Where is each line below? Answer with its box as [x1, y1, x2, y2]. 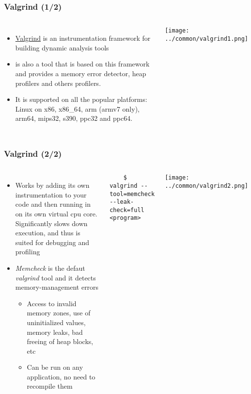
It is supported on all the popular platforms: [15, 94, 147, 104]
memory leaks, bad [27, 327, 83, 337]
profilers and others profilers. [15, 78, 101, 88]
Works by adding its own [15, 180, 90, 190]
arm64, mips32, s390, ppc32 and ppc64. [15, 113, 133, 123]
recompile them [27, 381, 73, 391]
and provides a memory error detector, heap [15, 68, 146, 78]
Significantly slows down [15, 218, 88, 228]
